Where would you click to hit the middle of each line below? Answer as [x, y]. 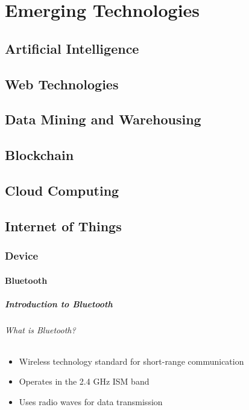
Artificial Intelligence [72, 48]
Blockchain [39, 155]
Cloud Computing [62, 190]
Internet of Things [63, 226]
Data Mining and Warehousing [103, 119]
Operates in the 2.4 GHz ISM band [84, 381]
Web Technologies [62, 84]
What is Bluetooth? [40, 329]
